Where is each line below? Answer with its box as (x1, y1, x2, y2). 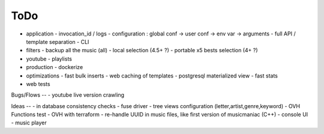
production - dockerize (26, 64, 83, 71)
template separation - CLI (26, 38, 89, 45)
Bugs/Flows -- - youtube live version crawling (11, 91, 125, 99)
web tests (26, 80, 50, 87)
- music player (11, 119, 47, 126)
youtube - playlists (26, 55, 72, 62)
